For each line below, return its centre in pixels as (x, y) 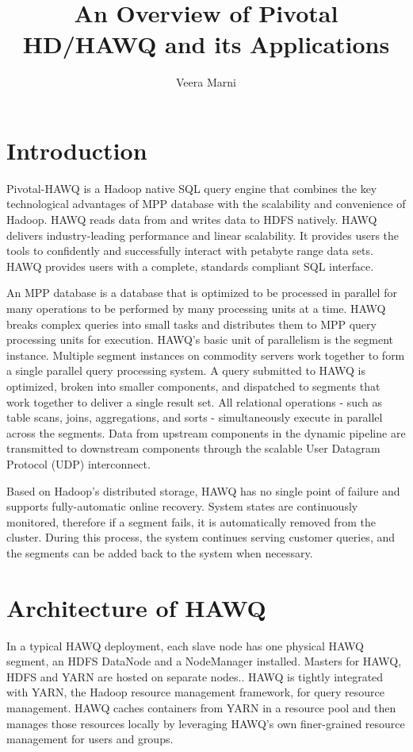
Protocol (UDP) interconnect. (78, 463)
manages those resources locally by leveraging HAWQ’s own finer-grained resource (206, 723)
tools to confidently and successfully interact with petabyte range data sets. (190, 251)
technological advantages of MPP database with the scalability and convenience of (206, 204)
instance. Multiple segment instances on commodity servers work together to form (206, 355)
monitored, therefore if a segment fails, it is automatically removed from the (191, 521)
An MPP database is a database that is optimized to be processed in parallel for (202, 293)
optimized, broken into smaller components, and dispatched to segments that (193, 386)
